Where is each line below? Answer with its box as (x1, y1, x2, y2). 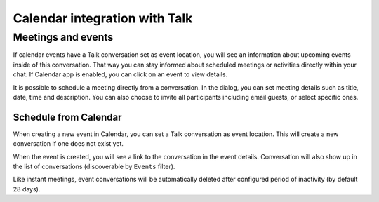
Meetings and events (13, 31, 114, 43)
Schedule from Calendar (13, 111, 122, 123)
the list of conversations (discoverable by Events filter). (13, 162, 175, 171)
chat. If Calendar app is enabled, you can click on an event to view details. (13, 70, 228, 79)
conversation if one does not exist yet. (13, 140, 124, 148)
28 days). (13, 184, 41, 193)
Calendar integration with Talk (13, 11, 193, 26)
